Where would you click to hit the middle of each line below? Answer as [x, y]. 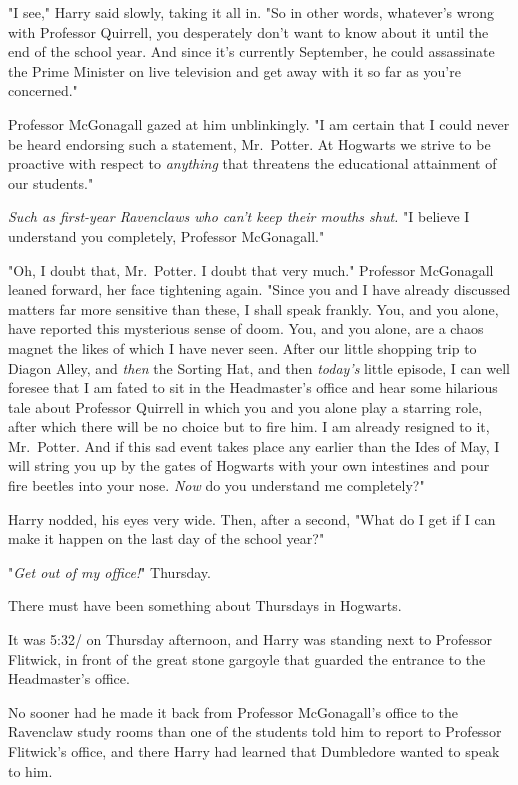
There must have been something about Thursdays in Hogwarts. [205, 605]
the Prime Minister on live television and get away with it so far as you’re [234, 70]
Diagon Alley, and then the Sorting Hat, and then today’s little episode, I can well [259, 367]
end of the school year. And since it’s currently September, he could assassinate [251, 51]
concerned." [43, 90]
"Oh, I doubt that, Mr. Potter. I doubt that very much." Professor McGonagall [251, 269]
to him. [30, 770]
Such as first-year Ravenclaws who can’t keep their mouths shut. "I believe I [239, 216]
